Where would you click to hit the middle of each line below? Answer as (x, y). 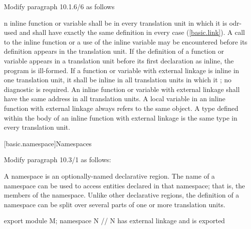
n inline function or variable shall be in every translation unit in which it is (116, 23)
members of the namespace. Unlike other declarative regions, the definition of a (122, 195)
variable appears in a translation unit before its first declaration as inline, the (119, 60)
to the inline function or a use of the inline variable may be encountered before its (126, 41)
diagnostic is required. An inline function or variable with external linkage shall (122, 89)
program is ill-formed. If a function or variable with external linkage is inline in (122, 70)
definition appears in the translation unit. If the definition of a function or (114, 51)
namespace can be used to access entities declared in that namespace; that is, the (125, 185)
